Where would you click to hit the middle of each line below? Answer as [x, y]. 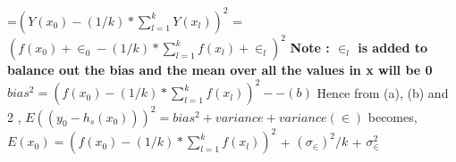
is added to [393, 47]
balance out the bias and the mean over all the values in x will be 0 [220, 69]
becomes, [393, 116]
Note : [310, 47]
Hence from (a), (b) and [383, 92]
